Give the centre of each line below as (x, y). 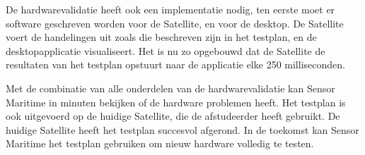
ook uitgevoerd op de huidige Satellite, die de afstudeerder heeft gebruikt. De (173, 116)
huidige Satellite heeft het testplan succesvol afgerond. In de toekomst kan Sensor (182, 129)
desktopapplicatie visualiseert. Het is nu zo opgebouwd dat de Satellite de (166, 50)
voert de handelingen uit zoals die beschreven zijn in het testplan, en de (161, 37)
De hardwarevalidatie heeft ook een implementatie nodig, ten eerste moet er (170, 9)
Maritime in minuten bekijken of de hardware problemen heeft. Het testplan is (176, 102)
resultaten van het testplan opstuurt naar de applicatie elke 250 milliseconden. (175, 64)
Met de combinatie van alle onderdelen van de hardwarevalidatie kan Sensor (170, 88)
